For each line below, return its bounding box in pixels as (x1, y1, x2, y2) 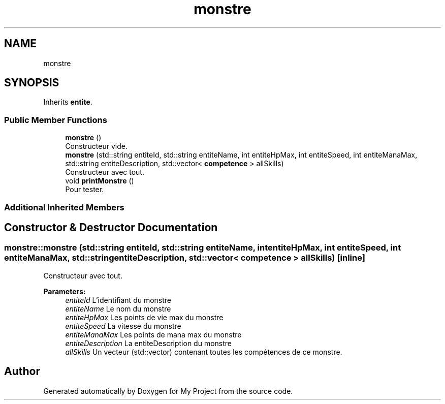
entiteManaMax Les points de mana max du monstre (65, 330, 242, 339)
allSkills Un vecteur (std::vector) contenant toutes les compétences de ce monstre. (65, 347, 342, 356)
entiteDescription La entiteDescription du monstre (65, 338, 232, 348)
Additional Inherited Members (4, 202, 124, 212)
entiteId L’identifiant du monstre (65, 295, 172, 304)
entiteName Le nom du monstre (65, 304, 171, 313)
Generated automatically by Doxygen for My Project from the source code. (43, 386, 293, 395)
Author (4, 365, 40, 378)
